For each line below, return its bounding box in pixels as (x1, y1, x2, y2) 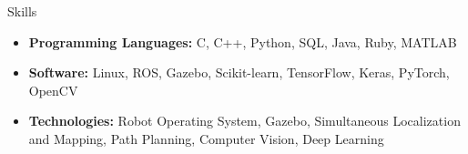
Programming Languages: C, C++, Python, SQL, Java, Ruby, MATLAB (28, 32, 457, 51)
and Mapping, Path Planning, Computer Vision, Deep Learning (28, 128, 384, 148)
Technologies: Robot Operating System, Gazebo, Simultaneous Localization (28, 111, 461, 130)
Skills (7, 2, 37, 20)
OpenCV (28, 80, 78, 99)
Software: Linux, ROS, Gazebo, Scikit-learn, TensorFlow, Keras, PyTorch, (28, 63, 450, 82)
